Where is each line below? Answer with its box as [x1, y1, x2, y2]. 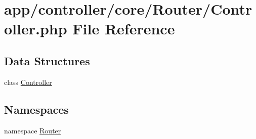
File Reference [72, 18, 175, 39]
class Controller [4, 76, 52, 87]
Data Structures [4, 53, 90, 68]
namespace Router [4, 125, 61, 135]
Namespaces [4, 101, 69, 117]
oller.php [4, 18, 67, 39]
